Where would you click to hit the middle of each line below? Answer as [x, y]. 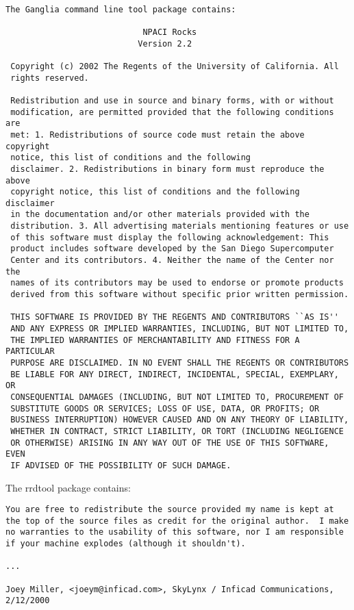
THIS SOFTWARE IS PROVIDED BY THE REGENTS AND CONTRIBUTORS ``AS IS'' [175, 317]
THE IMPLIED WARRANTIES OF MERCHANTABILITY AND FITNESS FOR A [155, 340]
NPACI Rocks [170, 32]
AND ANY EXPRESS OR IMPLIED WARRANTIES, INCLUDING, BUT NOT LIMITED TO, [180, 329]
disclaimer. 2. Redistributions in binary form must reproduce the [167, 169]
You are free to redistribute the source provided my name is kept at [170, 510]
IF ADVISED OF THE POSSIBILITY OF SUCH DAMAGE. [121, 465]
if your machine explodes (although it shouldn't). [126, 544]
